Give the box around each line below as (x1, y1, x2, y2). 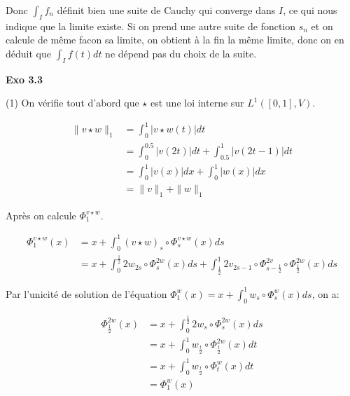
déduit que (6, 46, 51, 60)
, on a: (311, 286, 339, 301)
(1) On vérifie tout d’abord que (6, 95, 139, 110)
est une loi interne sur (150, 95, 244, 110)
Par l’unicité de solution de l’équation (6, 286, 167, 301)
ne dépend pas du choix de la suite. (105, 46, 257, 60)
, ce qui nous (283, 3, 337, 17)
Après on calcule (6, 207, 76, 222)
